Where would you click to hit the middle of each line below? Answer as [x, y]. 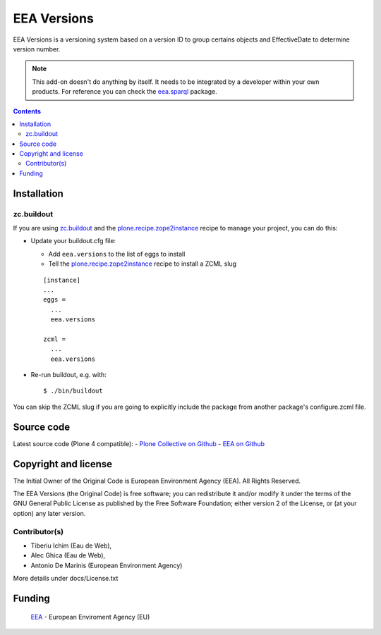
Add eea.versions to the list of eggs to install [117, 254]
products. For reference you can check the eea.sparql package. [125, 92]
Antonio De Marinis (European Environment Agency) [107, 565]
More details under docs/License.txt [66, 579]
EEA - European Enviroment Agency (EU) [90, 617]
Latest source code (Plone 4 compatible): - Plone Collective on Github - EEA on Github [139, 443]
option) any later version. [49, 513]
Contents [27, 111]
